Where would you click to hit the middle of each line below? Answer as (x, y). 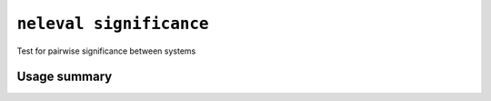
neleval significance (113, 24)
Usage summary (65, 77)
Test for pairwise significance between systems (106, 51)
